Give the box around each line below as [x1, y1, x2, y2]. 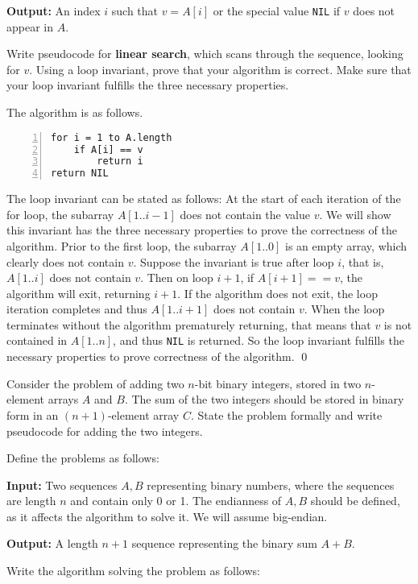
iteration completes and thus [6, 300, 147, 317]
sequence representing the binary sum [131, 535, 317, 552]
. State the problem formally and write [190, 406, 383, 423]
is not [383, 316, 412, 333]
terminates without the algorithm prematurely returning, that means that [6, 316, 371, 333]
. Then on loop [140, 269, 213, 286]
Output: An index [6, 2, 101, 19]
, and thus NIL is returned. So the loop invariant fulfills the [113, 332, 404, 349]
